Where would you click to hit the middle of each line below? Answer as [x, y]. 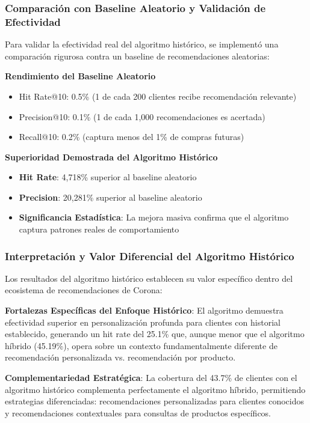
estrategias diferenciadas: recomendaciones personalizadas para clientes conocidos [154, 401]
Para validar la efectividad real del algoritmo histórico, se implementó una [142, 44]
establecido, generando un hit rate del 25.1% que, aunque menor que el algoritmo [155, 334]
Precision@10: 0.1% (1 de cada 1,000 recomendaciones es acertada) [142, 116]
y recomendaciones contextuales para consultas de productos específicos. [138, 412]
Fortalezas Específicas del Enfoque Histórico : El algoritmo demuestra [144, 310]
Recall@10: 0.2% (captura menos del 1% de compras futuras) [132, 137]
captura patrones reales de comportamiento [99, 229]
